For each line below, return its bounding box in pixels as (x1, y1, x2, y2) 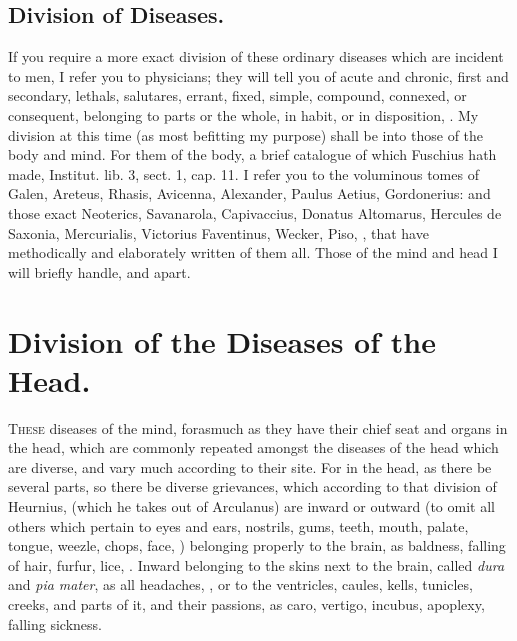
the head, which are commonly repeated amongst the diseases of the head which (8, 437, 499, 458)
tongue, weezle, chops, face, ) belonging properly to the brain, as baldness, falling (8, 535, 506, 556)
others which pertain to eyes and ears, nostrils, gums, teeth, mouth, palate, (8, 515, 469, 536)
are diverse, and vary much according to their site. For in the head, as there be (8, 456, 492, 477)
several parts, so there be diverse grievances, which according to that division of (8, 476, 497, 497)
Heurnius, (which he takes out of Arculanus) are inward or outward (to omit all (8, 496, 495, 517)
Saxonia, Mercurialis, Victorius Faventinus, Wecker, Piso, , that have (8, 222, 429, 243)
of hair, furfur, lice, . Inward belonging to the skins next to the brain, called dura (8, 554, 505, 575)
